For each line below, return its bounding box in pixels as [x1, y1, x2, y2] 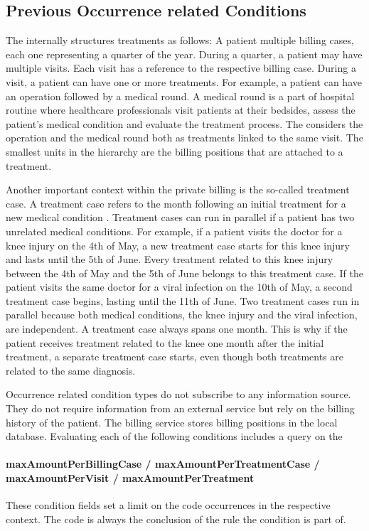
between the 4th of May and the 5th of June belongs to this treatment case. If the [6, 265, 363, 280]
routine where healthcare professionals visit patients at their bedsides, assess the [6, 102, 355, 117]
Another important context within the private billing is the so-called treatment [6, 182, 350, 197]
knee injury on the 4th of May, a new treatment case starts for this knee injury [6, 237, 350, 252]
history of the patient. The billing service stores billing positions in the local [6, 414, 338, 429]
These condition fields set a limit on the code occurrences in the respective [6, 498, 331, 513]
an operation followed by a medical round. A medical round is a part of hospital [6, 88, 355, 103]
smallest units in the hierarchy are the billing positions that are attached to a [6, 144, 343, 159]
